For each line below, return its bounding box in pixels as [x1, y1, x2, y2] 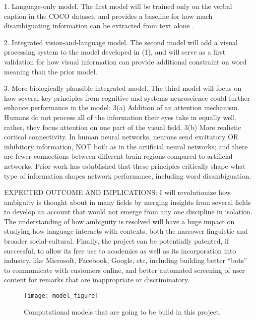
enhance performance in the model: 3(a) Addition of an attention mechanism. [4, 102, 240, 113]
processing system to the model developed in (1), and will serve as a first [4, 47, 226, 57]
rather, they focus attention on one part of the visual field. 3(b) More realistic [4, 122, 241, 132]
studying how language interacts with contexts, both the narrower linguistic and [4, 226, 248, 236]
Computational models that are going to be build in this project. [24, 306, 221, 317]
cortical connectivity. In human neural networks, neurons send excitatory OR [4, 131, 239, 142]
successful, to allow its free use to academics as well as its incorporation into [4, 245, 236, 256]
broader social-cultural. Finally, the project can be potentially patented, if [4, 236, 229, 246]
